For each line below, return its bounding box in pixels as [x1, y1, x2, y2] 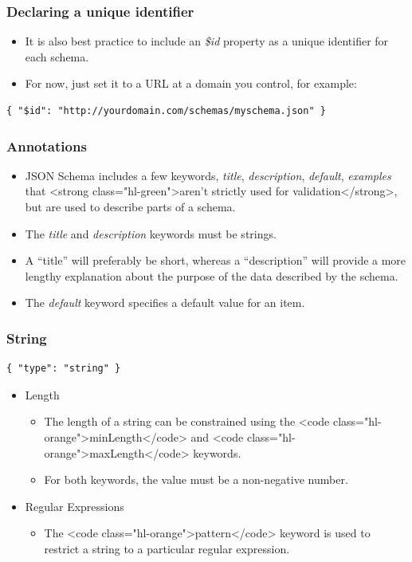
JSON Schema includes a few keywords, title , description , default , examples [25, 167, 391, 183]
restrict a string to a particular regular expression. [44, 540, 290, 556]
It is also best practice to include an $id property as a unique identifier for [25, 33, 389, 49]
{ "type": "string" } [6, 363, 121, 375]
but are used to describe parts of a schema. [25, 198, 236, 214]
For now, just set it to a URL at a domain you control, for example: [25, 75, 357, 92]
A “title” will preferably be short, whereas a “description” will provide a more [25, 252, 406, 269]
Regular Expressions [25, 497, 124, 514]
